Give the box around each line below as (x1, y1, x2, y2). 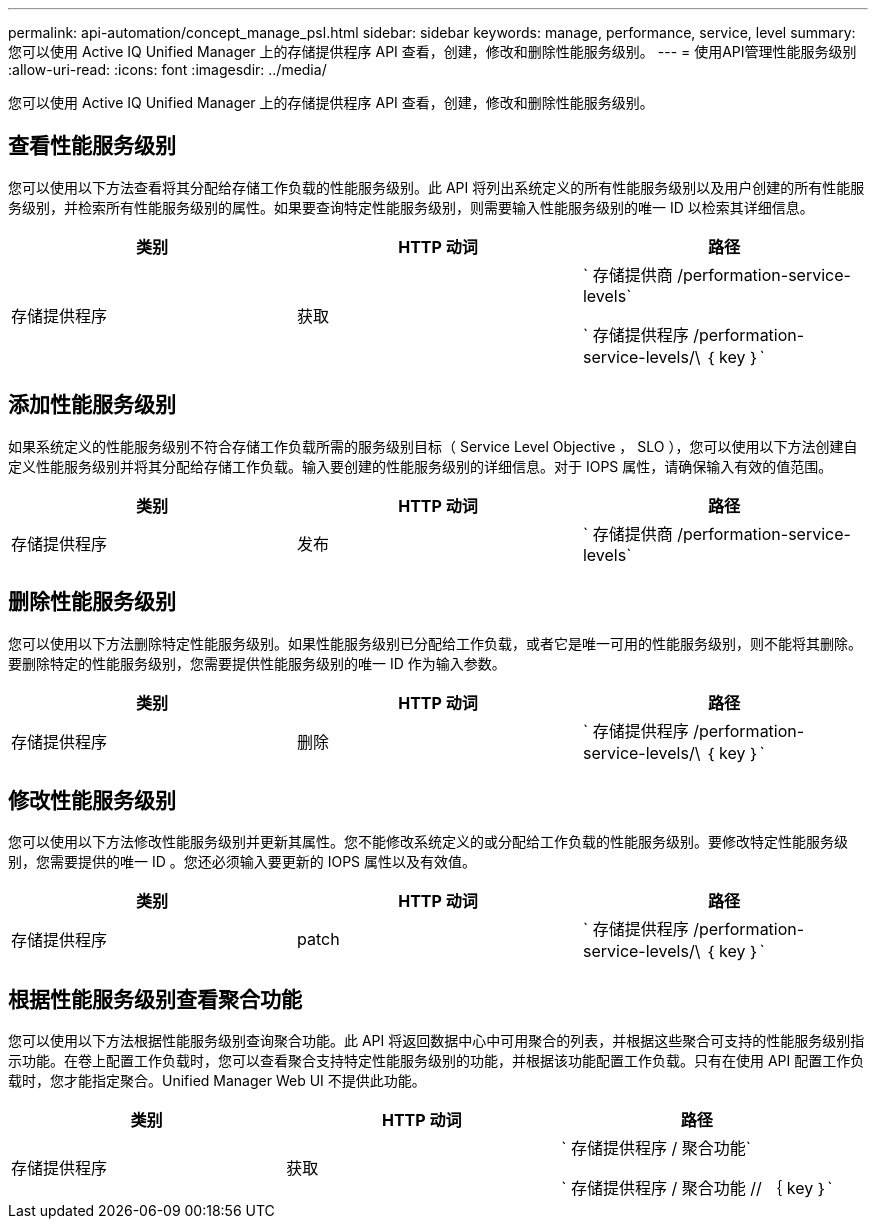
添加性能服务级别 (8, 392, 176, 418)
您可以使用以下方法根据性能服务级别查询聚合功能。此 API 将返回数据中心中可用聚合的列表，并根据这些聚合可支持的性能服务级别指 (8, 1032, 865, 1050)
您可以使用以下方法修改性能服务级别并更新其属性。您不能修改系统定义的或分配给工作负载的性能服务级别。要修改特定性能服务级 (8, 833, 848, 851)
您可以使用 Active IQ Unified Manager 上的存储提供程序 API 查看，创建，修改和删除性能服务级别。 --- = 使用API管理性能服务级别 (8, 43, 857, 60)
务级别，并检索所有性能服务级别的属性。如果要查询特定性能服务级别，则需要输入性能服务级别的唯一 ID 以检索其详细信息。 (8, 198, 814, 216)
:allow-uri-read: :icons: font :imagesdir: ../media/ (8, 61, 327, 78)
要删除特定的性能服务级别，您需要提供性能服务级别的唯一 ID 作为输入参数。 (8, 654, 506, 672)
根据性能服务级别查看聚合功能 (8, 986, 302, 1012)
